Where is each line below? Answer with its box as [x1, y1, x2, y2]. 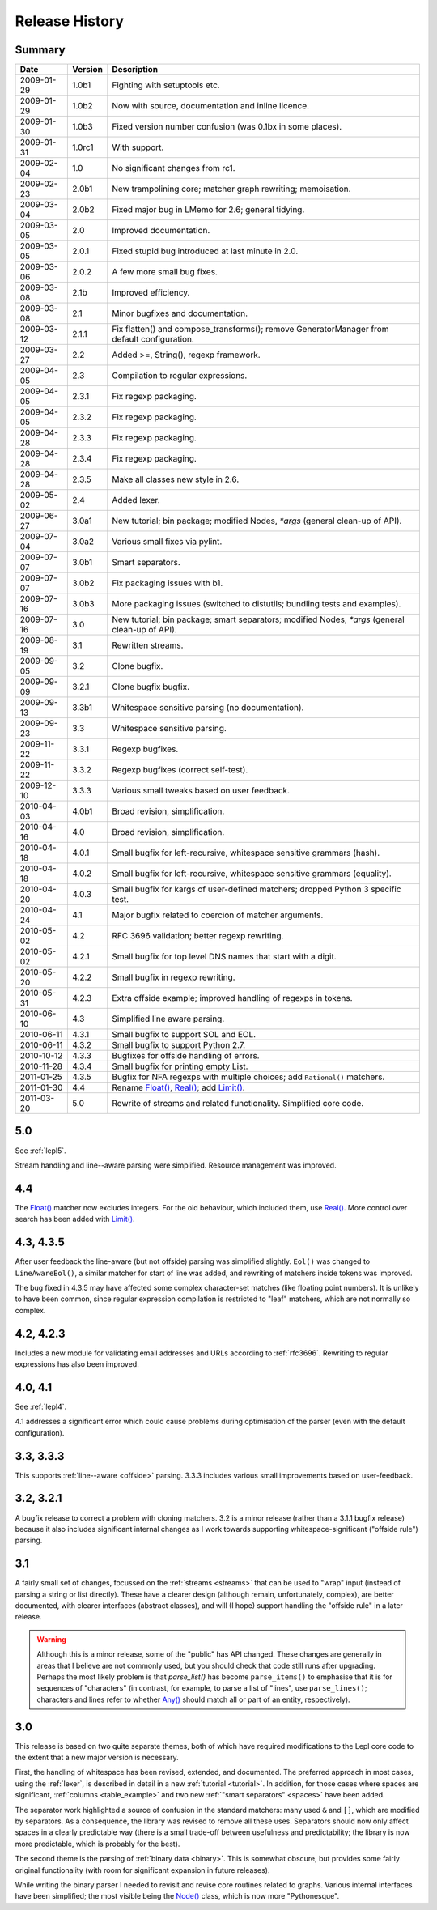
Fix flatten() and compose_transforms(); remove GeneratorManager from [112, 324, 389, 335]
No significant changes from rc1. [112, 163, 235, 174]
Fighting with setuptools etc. [112, 79, 220, 91]
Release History [15, 12, 125, 30]
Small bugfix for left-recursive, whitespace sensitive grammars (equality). [112, 868, 392, 879]
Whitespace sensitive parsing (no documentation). [112, 702, 304, 713]
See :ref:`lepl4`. [15, 1402, 67, 1411]
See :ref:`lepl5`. [15, 1146, 66, 1155]
